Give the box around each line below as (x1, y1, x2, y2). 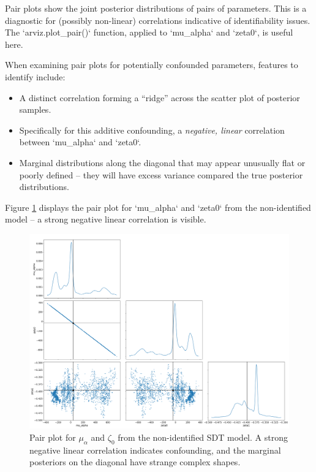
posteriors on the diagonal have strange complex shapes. (29, 455, 241, 468)
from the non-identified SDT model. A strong (118, 431, 288, 444)
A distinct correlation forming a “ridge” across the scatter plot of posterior (19, 91, 300, 104)
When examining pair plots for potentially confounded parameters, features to (5, 58, 298, 71)
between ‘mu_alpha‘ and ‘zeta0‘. (19, 135, 141, 148)
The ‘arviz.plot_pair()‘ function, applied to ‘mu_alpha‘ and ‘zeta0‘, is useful (5, 26, 293, 39)
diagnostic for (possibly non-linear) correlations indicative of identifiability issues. (5, 13, 310, 26)
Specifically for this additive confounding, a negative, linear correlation (19, 123, 285, 136)
